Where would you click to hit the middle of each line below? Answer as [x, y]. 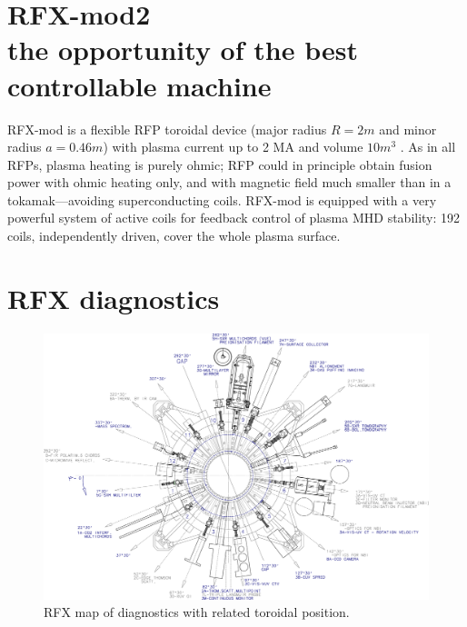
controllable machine [139, 85]
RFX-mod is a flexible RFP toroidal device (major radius [167, 129]
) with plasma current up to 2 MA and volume [233, 147]
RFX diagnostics [114, 298]
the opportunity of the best [183, 50]
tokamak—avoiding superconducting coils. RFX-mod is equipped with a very [222, 199]
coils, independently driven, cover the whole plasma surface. [174, 236]
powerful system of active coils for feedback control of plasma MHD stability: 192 [234, 218]
